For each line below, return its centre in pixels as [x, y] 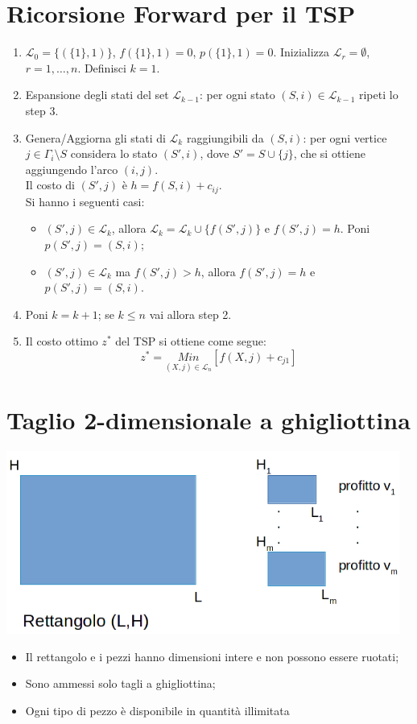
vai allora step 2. [190, 314]
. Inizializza [301, 52]
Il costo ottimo [62, 341]
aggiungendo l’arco [72, 169]
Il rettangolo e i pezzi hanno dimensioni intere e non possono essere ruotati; [212, 656]
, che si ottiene [329, 153]
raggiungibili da [225, 137]
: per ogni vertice [345, 137]
